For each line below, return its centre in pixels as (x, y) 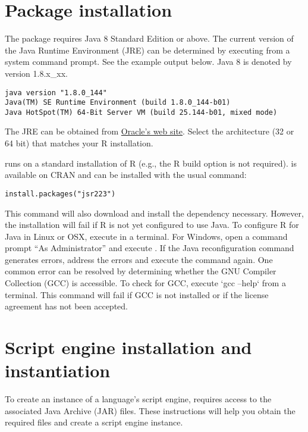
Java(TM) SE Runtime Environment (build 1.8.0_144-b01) (118, 103)
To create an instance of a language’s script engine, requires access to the (138, 399)
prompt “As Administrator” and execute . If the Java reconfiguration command (150, 248)
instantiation (58, 370)
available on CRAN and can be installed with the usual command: (126, 175)
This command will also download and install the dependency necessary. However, (154, 213)
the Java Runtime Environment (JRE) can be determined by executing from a (147, 50)
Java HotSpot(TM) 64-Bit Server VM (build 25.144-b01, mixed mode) (141, 112)
